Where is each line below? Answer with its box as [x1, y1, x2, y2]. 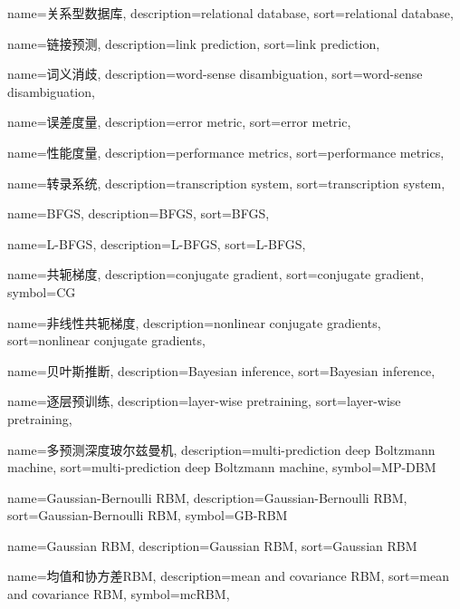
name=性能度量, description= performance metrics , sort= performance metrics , [7, 142, 445, 161]
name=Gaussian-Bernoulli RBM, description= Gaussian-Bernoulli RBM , [7, 488, 407, 507]
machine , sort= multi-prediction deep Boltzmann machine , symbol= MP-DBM [7, 458, 436, 477]
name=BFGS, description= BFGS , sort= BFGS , [7, 204, 270, 223]
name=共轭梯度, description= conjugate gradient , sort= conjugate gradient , [7, 265, 425, 284]
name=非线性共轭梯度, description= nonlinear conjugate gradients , [7, 313, 381, 332]
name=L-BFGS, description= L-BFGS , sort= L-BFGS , [7, 234, 306, 253]
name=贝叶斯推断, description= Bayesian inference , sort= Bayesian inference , [7, 361, 436, 380]
